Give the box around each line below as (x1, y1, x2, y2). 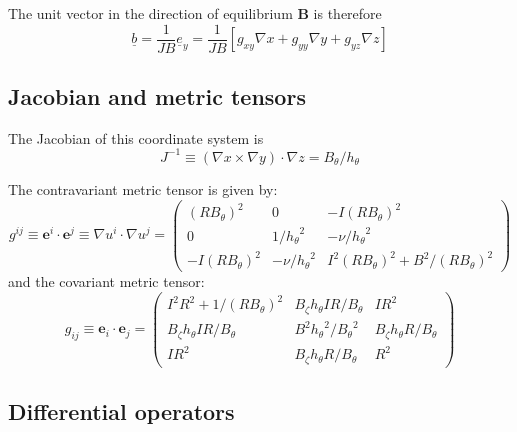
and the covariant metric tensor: (8, 271, 205, 292)
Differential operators (8, 396, 235, 427)
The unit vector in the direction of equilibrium (8, 3, 293, 23)
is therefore (313, 3, 382, 23)
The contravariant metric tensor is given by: (8, 178, 278, 199)
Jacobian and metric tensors (8, 81, 306, 112)
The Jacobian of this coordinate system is (8, 127, 264, 148)
